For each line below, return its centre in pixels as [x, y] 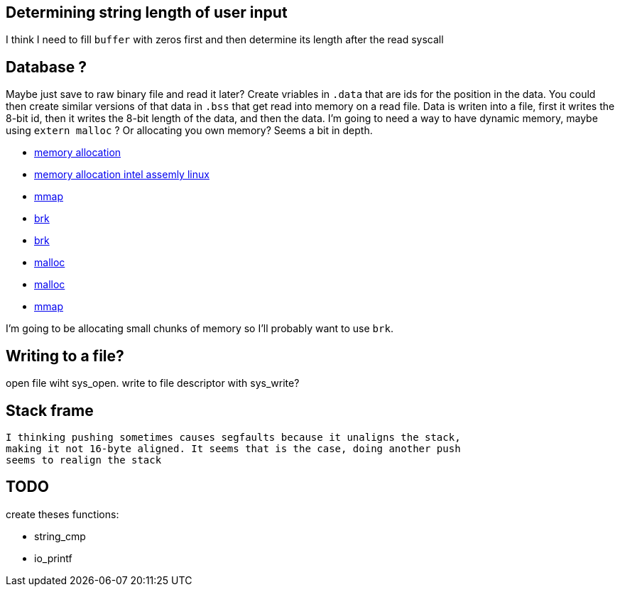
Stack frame [50, 410]
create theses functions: [62, 514]
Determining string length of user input [147, 12]
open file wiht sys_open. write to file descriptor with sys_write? [153, 383]
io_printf [53, 558]
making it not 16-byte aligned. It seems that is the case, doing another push [233, 448]
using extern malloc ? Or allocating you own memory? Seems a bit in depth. [189, 131]
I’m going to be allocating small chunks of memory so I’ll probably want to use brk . [200, 329]
